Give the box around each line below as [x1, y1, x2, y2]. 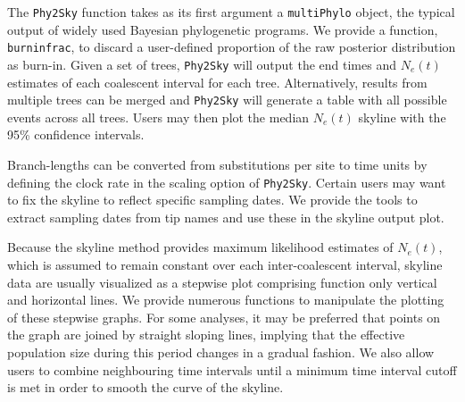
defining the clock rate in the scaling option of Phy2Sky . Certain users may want [7, 172, 446, 191]
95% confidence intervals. [7, 125, 145, 144]
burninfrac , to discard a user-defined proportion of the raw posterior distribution [7, 38, 456, 56]
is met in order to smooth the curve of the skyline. [7, 378, 284, 397]
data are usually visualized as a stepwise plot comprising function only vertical [7, 272, 437, 291]
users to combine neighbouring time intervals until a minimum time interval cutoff [7, 360, 457, 379]
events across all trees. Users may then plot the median [7, 107, 310, 126]
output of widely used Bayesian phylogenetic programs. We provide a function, [7, 20, 438, 38]
